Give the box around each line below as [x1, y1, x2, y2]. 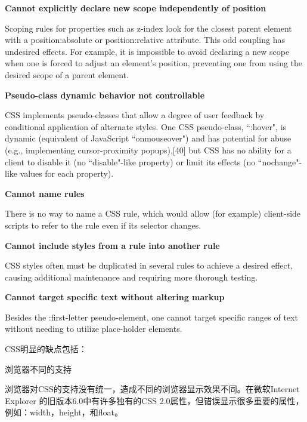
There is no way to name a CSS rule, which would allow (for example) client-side [5, 207, 301, 220]
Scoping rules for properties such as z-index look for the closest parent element [5, 21, 292, 34]
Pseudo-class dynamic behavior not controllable [5, 88, 205, 101]
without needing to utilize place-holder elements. [5, 322, 182, 335]
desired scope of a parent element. [5, 68, 129, 81]
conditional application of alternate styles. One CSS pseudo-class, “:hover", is [5, 120, 287, 133]
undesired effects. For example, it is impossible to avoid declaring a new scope [5, 45, 290, 57]
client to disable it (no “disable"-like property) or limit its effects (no [5, 155, 256, 168]
